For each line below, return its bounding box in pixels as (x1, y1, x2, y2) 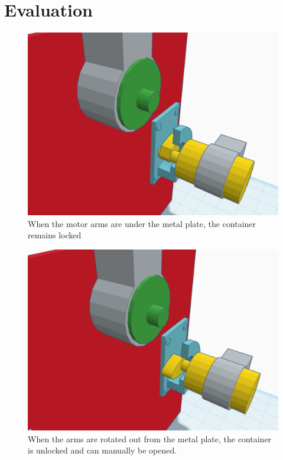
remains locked (28, 229, 82, 241)
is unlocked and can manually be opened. (28, 444, 177, 456)
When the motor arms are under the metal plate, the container (28, 217, 256, 229)
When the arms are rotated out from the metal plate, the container (28, 432, 272, 445)
